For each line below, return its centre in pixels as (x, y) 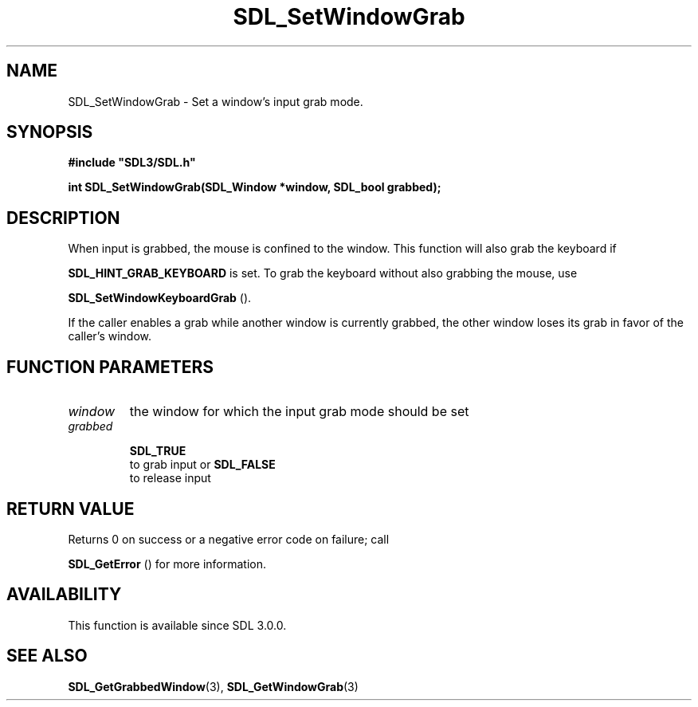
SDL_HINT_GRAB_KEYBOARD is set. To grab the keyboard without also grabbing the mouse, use (323, 273)
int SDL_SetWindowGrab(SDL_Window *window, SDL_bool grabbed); (255, 187)
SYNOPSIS (50, 132)
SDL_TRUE (158, 451)
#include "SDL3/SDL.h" (132, 163)
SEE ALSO (47, 656)
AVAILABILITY (64, 595)
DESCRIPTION (63, 218)
